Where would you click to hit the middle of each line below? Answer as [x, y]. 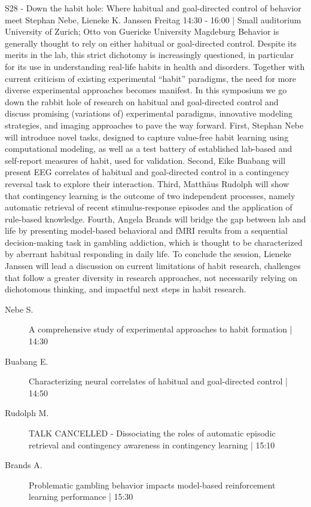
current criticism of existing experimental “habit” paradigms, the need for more [151, 78]
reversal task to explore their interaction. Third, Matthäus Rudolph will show [147, 183]
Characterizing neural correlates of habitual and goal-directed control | [158, 381]
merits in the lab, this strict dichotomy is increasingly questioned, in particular [150, 55]
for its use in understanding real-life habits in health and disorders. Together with [155, 66]
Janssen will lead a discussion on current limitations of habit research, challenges [153, 266]
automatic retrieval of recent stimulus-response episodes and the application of [149, 207]
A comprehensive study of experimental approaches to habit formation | [161, 329]
